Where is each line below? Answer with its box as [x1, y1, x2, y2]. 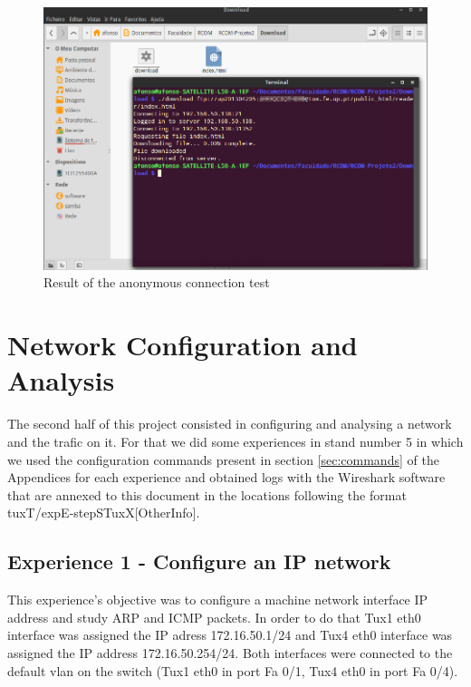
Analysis [7, 362, 115, 399]
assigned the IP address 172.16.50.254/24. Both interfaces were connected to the [7, 643, 453, 662]
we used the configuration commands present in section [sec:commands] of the [7, 450, 439, 469]
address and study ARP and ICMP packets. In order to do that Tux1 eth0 [7, 607, 421, 626]
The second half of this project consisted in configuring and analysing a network [7, 414, 452, 433]
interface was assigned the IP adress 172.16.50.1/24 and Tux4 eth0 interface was [7, 625, 453, 644]
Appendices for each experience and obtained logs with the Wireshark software [7, 468, 446, 487]
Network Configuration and [7, 326, 358, 363]
